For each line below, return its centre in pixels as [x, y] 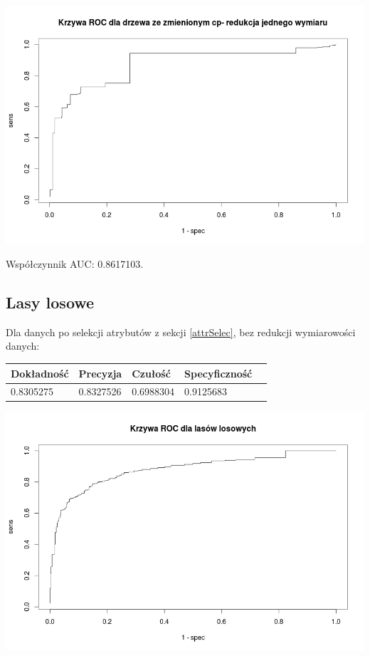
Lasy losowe [50, 302]
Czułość [151, 373]
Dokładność [40, 373]
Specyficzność [218, 373]
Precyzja [100, 373]
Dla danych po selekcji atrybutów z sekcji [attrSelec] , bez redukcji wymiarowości [181, 332]
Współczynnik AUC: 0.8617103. [75, 264]
